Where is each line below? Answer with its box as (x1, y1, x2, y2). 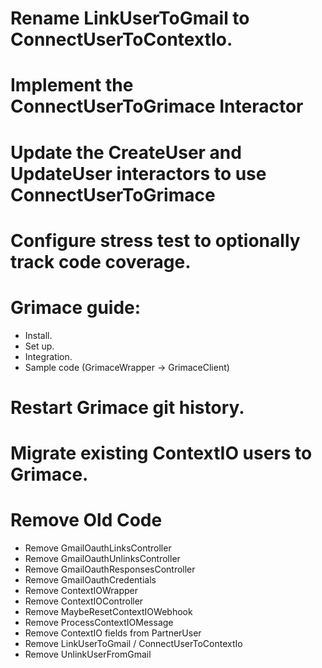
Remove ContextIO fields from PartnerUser (24, 627, 202, 639)
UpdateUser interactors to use (10, 162, 267, 185)
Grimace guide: (10, 296, 142, 319)
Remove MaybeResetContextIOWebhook (24, 606, 193, 617)
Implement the (10, 74, 134, 97)
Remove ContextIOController (24, 595, 144, 607)
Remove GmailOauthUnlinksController (24, 553, 181, 564)
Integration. (24, 350, 73, 362)
